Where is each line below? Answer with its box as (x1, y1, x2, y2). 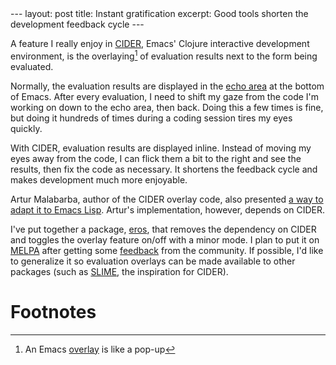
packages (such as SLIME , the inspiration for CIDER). (10, 265, 229, 277)
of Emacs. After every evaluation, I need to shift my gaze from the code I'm (10, 90, 320, 102)
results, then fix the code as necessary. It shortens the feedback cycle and (10, 163, 318, 175)
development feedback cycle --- (10, 18, 145, 30)
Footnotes (10, 300, 97, 323)
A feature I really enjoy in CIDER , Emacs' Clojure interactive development (10, 38, 310, 49)
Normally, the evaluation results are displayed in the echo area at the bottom (10, 80, 325, 92)
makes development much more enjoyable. (10, 173, 188, 186)
